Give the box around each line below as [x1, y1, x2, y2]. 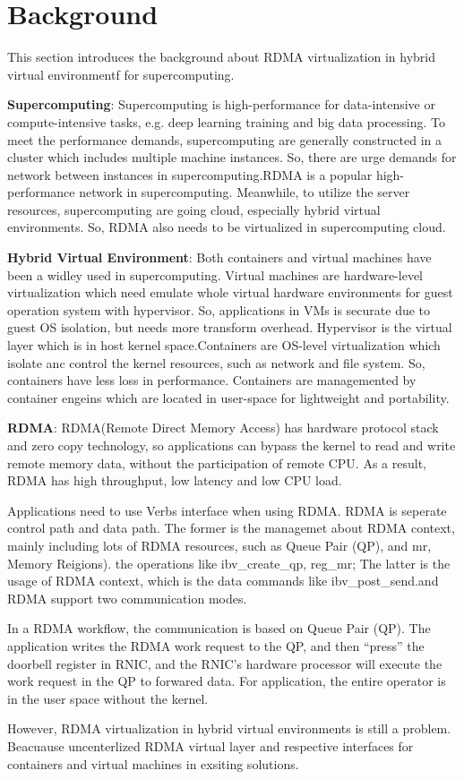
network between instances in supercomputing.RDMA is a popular [7, 165, 373, 184]
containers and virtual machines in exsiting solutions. [7, 754, 299, 773]
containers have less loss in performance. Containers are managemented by [7, 371, 417, 389]
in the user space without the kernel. [7, 689, 209, 707]
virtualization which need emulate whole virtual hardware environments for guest [7, 283, 453, 302]
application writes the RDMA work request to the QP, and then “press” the [7, 636, 425, 655]
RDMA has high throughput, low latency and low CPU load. [7, 471, 342, 490]
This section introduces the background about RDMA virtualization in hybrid [7, 47, 436, 66]
